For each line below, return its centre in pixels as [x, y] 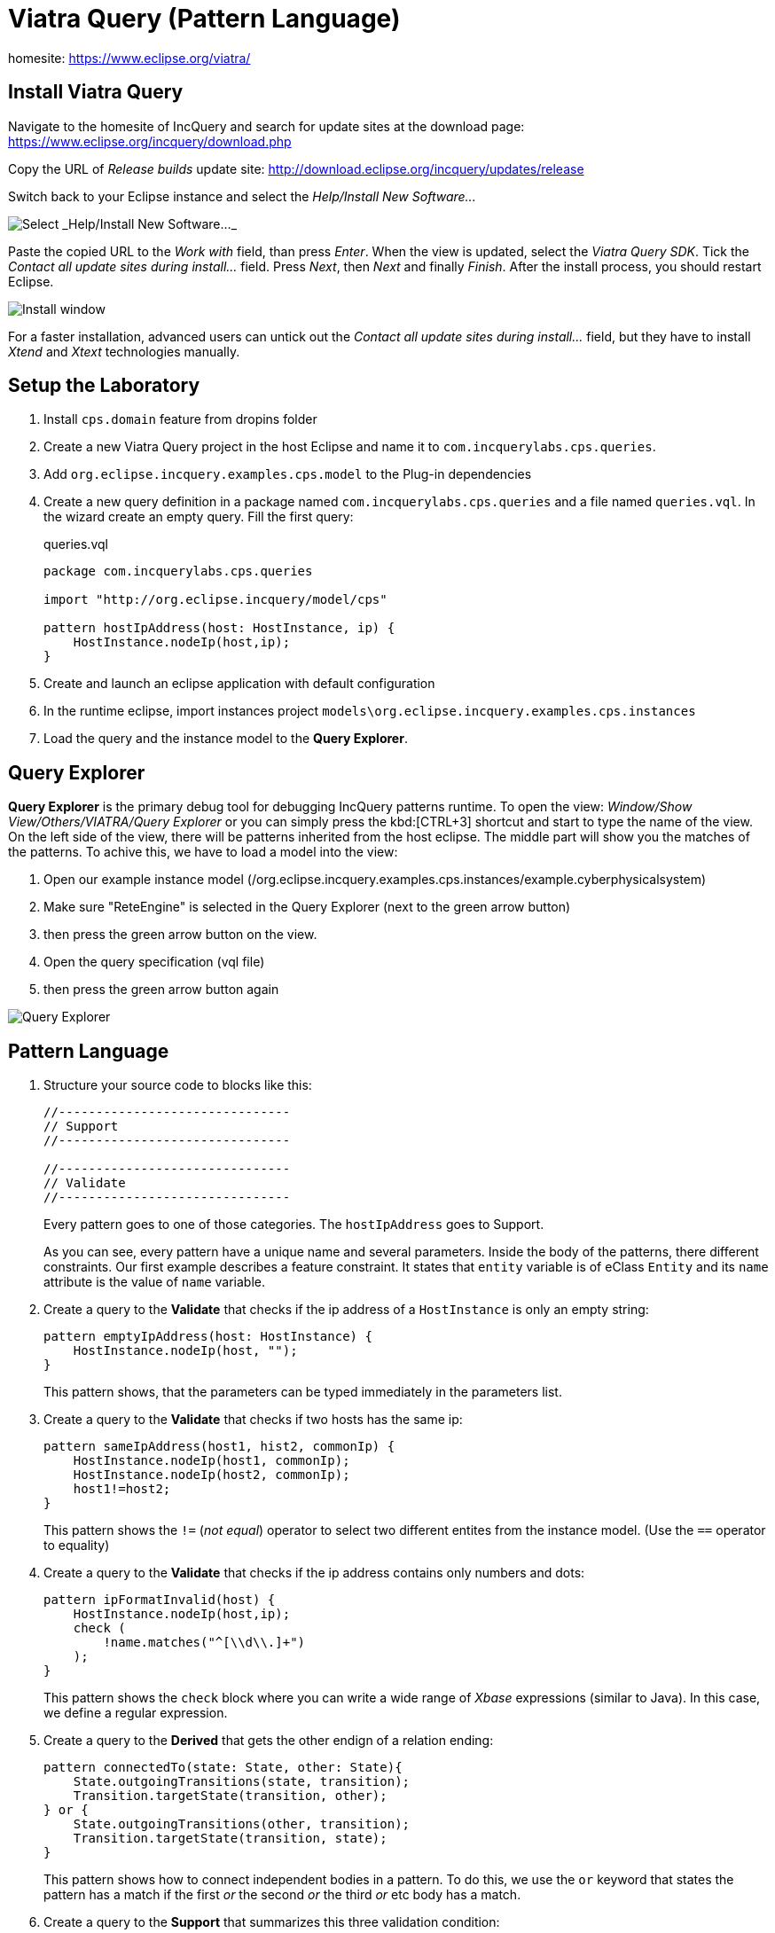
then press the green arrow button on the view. [180, 935]
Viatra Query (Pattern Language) [204, 19]
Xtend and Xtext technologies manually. [124, 351]
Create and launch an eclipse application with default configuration [239, 684]
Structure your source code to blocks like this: [178, 1085]
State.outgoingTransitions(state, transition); [242, 1782]
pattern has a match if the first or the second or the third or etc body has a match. [282, 1895]
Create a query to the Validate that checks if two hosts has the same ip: [253, 1420]
